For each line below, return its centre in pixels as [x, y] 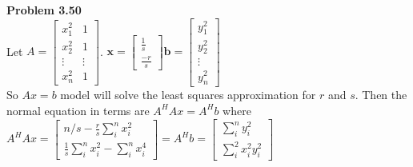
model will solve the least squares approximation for [188, 95]
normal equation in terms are [78, 110]
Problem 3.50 [44, 10]
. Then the [381, 95]
